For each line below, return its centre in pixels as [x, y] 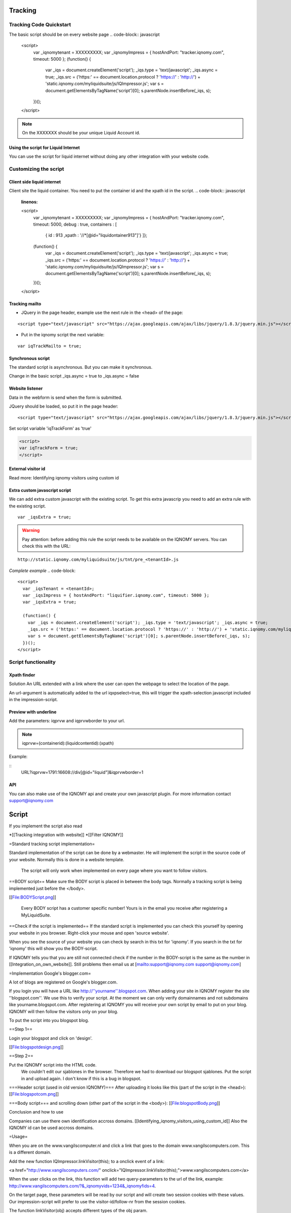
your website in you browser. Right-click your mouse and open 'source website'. [89, 933]
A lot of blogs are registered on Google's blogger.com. [63, 982]
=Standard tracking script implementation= [52, 844]
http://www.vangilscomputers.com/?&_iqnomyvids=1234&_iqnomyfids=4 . [82, 1186]
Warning [31, 530]
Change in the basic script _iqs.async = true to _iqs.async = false [74, 376]
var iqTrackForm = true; [49, 448]
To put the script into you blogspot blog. [49, 1020]
